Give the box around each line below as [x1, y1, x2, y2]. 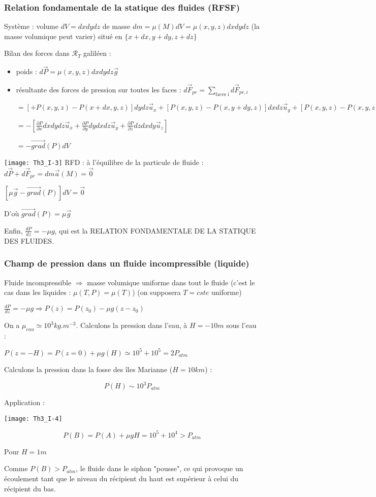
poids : [16, 66, 37, 77]
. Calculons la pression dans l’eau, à [76, 320, 187, 330]
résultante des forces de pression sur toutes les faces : [16, 84, 181, 95]
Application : [4, 397, 45, 408]
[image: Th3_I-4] [4, 415, 62, 422]
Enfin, [4, 225, 23, 236]
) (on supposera [132, 287, 181, 297]
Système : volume [4, 21, 59, 31]
